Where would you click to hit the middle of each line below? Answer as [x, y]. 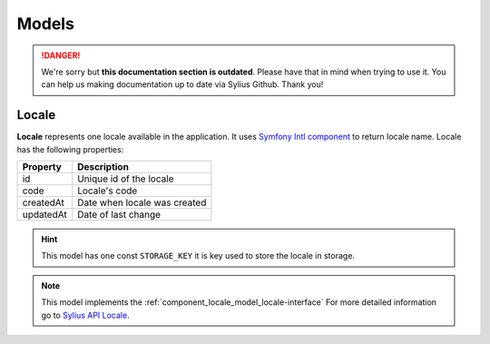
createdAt [44, 202]
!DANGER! [61, 55]
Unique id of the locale [126, 179]
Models [45, 24]
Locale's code [108, 191]
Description [103, 167]
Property [42, 167]
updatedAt [44, 215]
